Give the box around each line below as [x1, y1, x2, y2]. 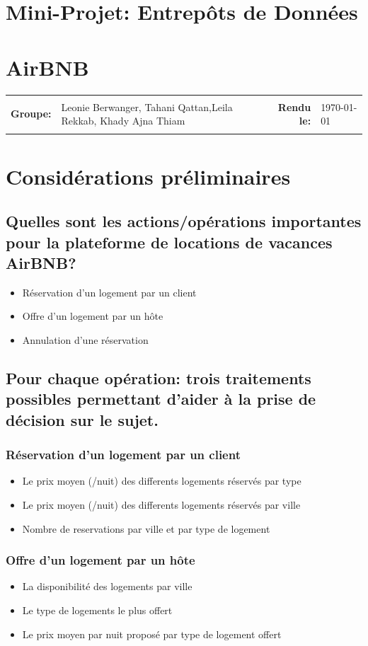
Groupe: [11, 106, 52, 121]
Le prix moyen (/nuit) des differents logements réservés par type [22, 473, 301, 488]
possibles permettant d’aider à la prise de [6, 388, 316, 410]
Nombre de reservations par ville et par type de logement [22, 521, 270, 536]
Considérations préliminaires [6, 161, 291, 190]
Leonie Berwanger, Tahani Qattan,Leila [61, 99, 233, 114]
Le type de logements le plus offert [22, 602, 173, 617]
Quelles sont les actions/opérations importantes [6, 210, 362, 232]
